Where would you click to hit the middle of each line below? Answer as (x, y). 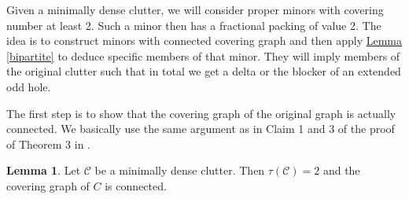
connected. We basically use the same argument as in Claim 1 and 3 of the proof (201, 129)
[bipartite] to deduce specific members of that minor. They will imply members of (203, 55)
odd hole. (29, 86)
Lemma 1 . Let (44, 170)
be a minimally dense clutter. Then (180, 170)
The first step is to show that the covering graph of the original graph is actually (201, 113)
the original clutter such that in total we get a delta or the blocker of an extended (204, 71)
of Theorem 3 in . (48, 144)
